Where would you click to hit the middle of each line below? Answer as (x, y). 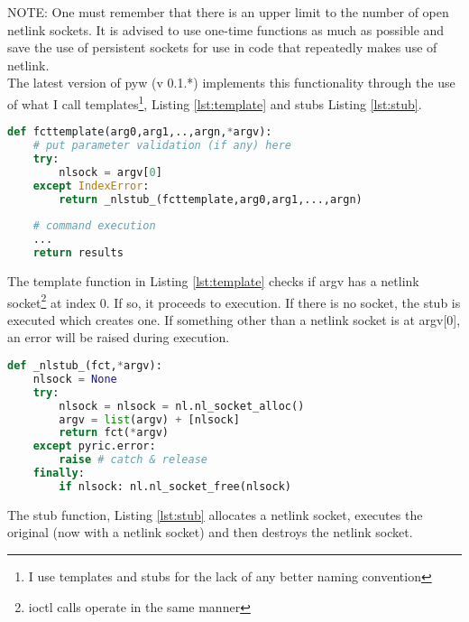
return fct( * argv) (114, 433)
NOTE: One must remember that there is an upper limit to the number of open (228, 12)
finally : (59, 473)
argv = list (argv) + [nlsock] (149, 419)
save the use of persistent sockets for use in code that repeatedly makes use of (222, 47)
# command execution (94, 226)
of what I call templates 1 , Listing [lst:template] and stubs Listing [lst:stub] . (215, 102)
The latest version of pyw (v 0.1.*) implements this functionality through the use (231, 83)
